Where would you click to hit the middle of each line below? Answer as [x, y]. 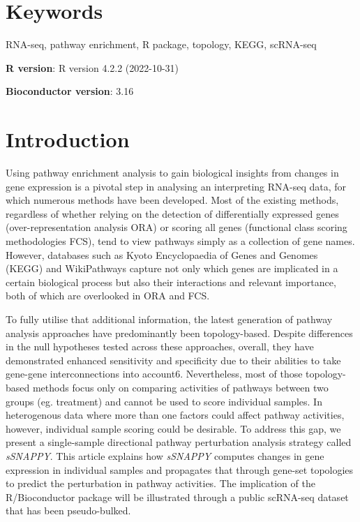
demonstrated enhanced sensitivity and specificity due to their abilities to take [173, 360]
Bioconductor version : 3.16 [70, 91]
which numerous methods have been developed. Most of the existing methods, [172, 200]
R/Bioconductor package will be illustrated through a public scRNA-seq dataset [177, 497]
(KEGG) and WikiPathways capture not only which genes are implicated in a [172, 268]
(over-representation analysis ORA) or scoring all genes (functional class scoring [177, 227]
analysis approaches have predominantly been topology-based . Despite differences [179, 333]
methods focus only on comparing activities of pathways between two [180, 387]
